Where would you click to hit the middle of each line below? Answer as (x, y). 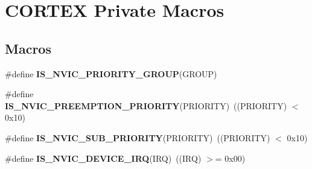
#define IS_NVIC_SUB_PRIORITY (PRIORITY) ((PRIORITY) (138, 137)
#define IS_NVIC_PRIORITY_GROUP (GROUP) (111, 73)
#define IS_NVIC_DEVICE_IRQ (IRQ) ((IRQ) (103, 158)
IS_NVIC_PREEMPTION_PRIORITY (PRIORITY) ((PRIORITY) (146, 105)
